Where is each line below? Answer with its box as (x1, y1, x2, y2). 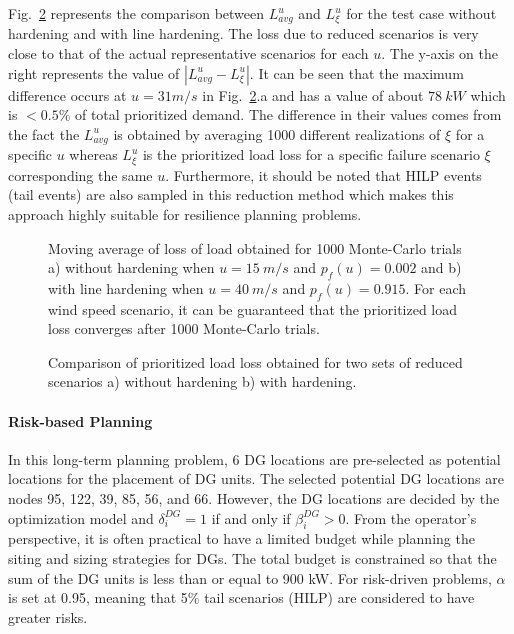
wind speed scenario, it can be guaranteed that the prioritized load (48, 298, 458, 319)
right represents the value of (8, 62, 180, 83)
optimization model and (8, 507, 154, 528)
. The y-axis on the (381, 43, 498, 64)
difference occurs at (8, 84, 127, 105)
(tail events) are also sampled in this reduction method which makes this (8, 184, 454, 205)
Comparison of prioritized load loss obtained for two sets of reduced (48, 351, 463, 372)
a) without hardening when (48, 257, 215, 278)
